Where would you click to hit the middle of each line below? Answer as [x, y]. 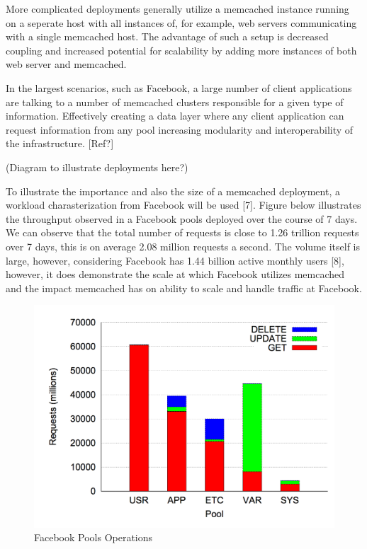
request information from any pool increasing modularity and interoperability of [180, 129]
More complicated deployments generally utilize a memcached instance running [177, 8]
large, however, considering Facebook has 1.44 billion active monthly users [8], [175, 260]
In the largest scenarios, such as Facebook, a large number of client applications [179, 87]
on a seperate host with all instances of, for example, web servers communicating [181, 22]
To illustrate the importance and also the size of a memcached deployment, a [173, 191]
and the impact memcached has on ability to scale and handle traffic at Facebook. [184, 288]
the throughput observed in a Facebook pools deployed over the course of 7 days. [182, 218]
